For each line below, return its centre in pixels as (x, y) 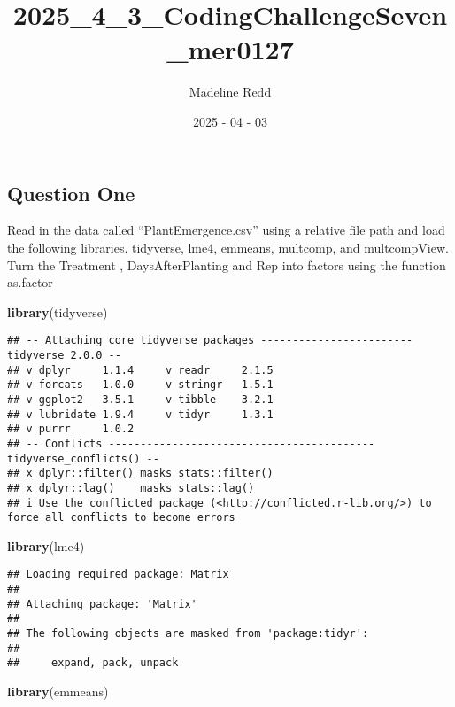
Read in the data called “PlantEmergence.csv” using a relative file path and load (226, 230)
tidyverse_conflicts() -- (83, 458)
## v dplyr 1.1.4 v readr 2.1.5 (140, 370)
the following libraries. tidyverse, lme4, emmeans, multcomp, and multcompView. (228, 247)
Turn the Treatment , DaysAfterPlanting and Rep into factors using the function (227, 264)
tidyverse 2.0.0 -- (64, 355)
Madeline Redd (230, 92)
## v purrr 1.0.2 (71, 429)
